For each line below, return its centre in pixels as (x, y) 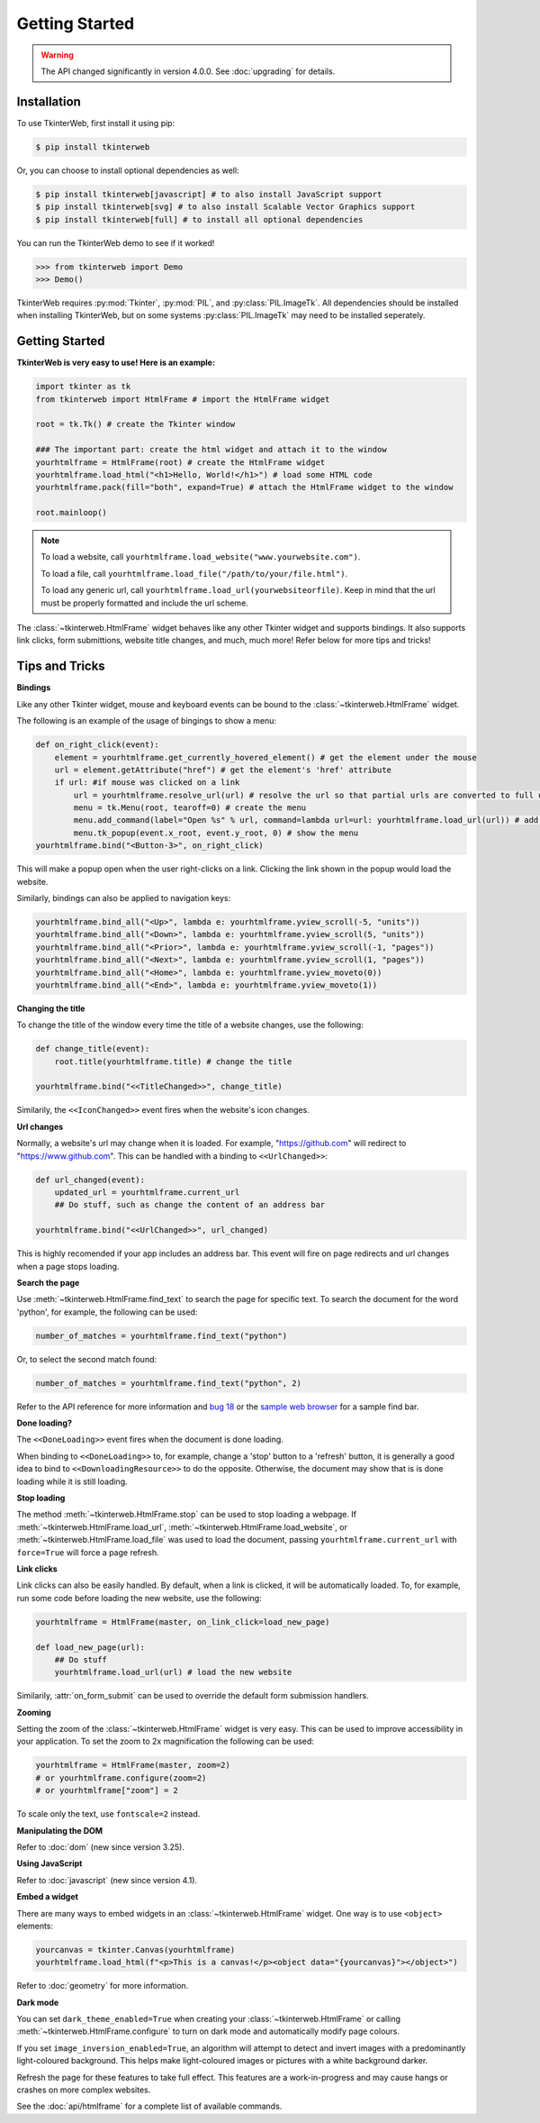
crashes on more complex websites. (84, 2090)
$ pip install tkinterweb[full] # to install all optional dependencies (199, 219)
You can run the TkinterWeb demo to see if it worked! (116, 242)
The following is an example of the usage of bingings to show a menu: (146, 721)
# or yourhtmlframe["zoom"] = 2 (107, 1790)
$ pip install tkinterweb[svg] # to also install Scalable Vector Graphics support (225, 207)
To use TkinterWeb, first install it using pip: (96, 123)
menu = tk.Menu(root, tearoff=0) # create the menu (190, 808)
